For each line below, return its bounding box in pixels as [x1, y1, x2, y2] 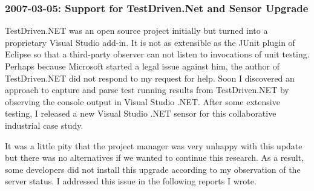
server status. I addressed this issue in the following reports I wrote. [5, 175, 257, 187]
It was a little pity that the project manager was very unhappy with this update [5, 139, 303, 152]
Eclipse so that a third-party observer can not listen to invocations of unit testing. [5, 48, 310, 60]
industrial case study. [5, 118, 83, 131]
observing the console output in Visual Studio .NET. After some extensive [5, 95, 280, 108]
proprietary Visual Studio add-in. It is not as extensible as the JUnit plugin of [5, 36, 295, 48]
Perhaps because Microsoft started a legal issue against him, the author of [5, 60, 280, 72]
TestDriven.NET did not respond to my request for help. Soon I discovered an [5, 71, 295, 84]
